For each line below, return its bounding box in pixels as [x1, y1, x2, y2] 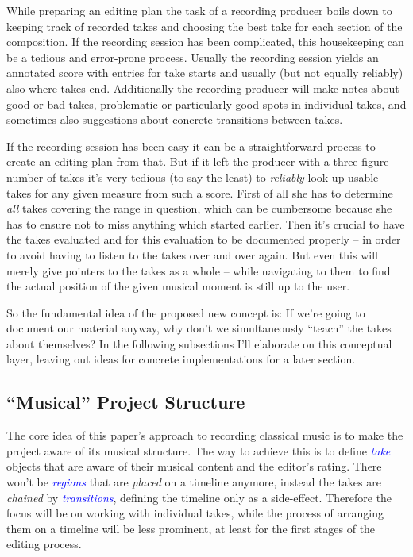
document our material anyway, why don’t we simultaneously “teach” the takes [6, 320, 392, 336]
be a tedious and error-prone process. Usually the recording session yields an [6, 48, 379, 65]
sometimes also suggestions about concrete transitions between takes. [6, 111, 343, 128]
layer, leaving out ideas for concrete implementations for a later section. [6, 351, 356, 367]
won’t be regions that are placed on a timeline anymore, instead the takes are [6, 474, 381, 490]
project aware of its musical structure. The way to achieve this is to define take [6, 442, 391, 459]
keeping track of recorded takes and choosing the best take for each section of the [6, 17, 403, 34]
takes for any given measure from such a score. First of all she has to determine [6, 184, 393, 201]
